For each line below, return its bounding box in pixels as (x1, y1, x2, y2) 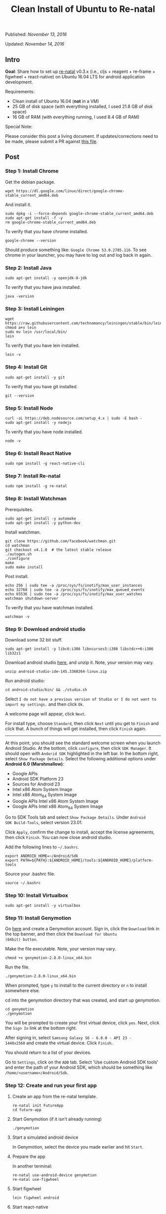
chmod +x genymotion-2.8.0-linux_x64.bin (5, 955, 92, 960)
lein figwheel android (12, 1195, 59, 1200)
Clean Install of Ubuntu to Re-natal (10, 3, 156, 15)
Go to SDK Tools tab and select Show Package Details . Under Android (5, 814, 146, 820)
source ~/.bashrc (5, 880, 41, 885)
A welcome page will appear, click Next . (5, 711, 86, 717)
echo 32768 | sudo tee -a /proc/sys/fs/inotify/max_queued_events (5, 587, 145, 592)
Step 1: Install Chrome (5, 167, 59, 174)
